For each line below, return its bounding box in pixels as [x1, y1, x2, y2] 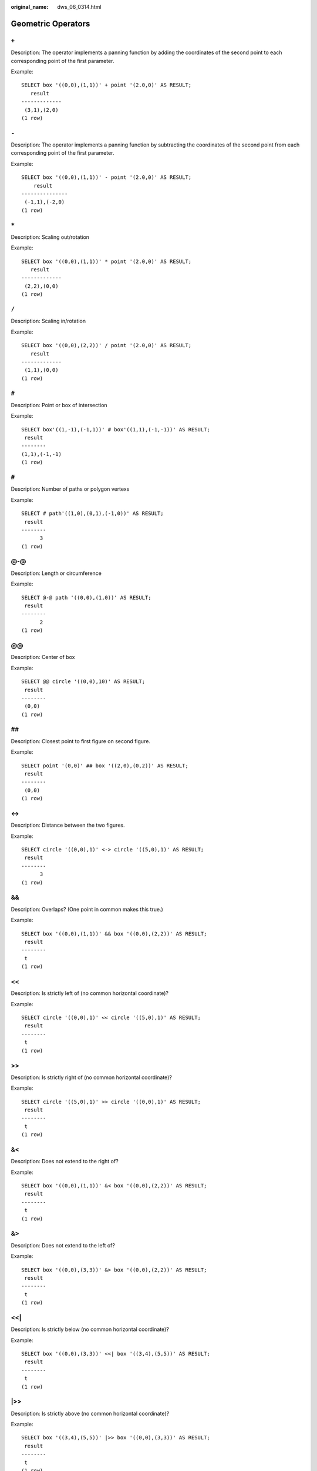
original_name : [11, 4, 49, 10]
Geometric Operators [11, 18, 90, 29]
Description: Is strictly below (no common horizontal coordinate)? [11, 1326, 170, 1333]
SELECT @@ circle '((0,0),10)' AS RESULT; [21, 678, 146, 685]
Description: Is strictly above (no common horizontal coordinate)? [11, 1410, 170, 1417]
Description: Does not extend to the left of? [11, 1242, 116, 1249]
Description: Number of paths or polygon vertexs [11, 485, 130, 492]
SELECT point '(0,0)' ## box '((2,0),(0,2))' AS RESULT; [21, 762, 189, 769]
